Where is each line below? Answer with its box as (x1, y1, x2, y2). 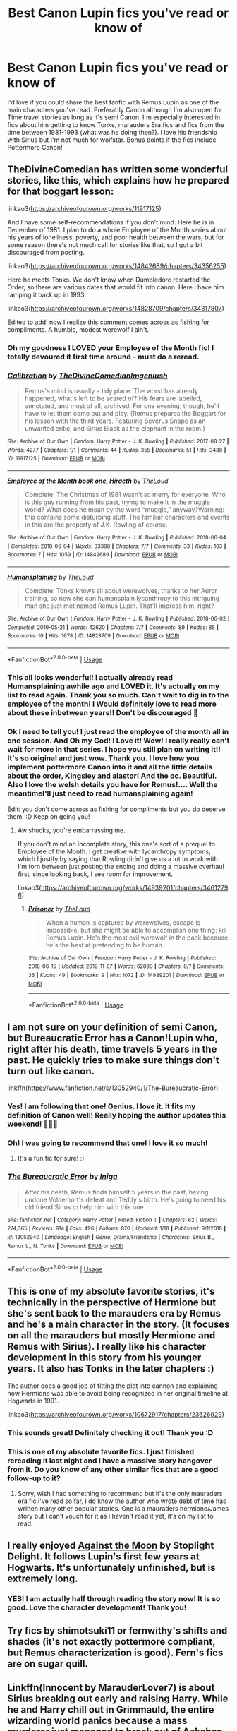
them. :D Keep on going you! (7, 812, 90, 820)
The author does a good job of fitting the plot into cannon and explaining (7, 1382, 219, 1390)
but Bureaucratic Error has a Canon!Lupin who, (7, 1032, 218, 1044)
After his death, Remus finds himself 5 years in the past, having (24, 1187, 209, 1196)
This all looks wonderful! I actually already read (7, 673, 174, 683)
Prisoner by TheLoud (28, 904, 90, 913)
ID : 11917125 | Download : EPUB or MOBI (7, 455, 106, 462)
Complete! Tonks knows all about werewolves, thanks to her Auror (24, 586, 217, 594)
